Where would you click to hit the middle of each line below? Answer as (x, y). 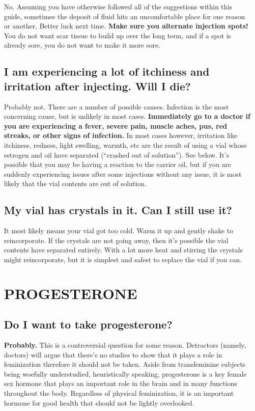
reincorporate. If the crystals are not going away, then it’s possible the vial (116, 240)
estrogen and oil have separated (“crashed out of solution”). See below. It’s (117, 154)
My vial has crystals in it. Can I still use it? (118, 210)
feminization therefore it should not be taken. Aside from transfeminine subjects (125, 364)
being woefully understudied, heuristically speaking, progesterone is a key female (125, 373)
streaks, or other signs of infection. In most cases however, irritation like (121, 135)
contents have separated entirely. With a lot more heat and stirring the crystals (123, 250)
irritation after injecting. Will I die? (98, 86)
